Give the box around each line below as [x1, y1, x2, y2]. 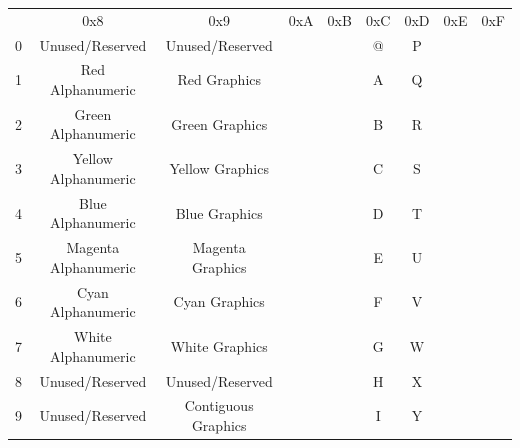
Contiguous [184, 395, 254, 416]
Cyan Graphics [173, 291, 265, 312]
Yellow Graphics [169, 158, 269, 179]
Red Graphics [177, 69, 262, 90]
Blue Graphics [175, 202, 263, 223]
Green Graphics [171, 113, 268, 134]
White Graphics [170, 335, 268, 356]
